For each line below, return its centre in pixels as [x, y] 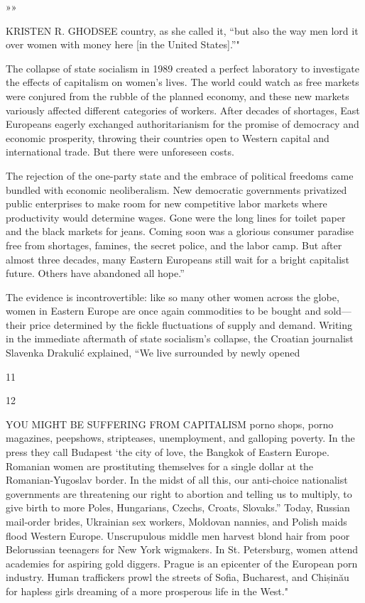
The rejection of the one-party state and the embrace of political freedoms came [180, 175]
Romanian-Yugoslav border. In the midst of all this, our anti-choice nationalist [177, 480]
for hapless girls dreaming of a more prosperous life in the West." [147, 591]
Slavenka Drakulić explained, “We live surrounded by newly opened [153, 353]
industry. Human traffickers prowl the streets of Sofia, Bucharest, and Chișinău [178, 577]
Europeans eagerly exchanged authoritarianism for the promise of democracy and [182, 124]
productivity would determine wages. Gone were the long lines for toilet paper [176, 217]
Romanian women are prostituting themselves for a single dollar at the [160, 466]
